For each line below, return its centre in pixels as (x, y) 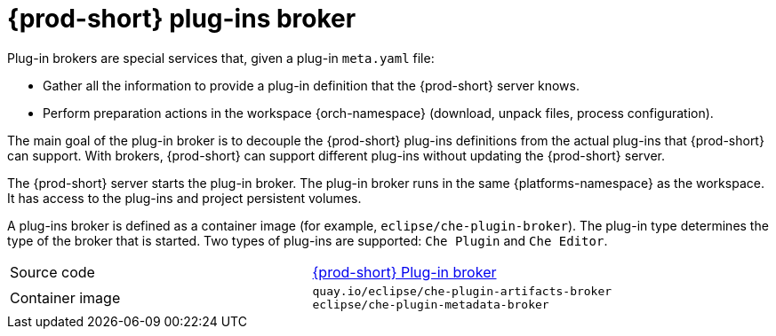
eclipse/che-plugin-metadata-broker (431, 304)
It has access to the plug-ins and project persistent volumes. (184, 198)
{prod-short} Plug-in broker (404, 272)
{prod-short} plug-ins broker (182, 19)
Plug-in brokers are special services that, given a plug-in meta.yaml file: (221, 58)
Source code (52, 272)
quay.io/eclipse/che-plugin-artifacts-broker (462, 291)
